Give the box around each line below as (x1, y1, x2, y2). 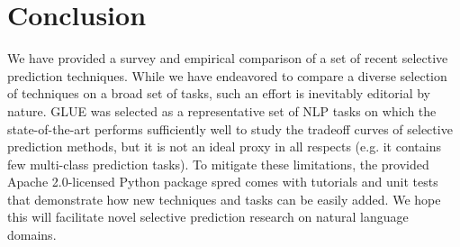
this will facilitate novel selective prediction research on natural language (7, 207, 409, 226)
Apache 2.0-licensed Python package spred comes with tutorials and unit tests (7, 172, 438, 191)
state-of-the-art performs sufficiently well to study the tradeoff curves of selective (7, 119, 453, 138)
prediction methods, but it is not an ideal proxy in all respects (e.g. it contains (7, 137, 441, 156)
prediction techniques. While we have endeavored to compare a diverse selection (7, 66, 447, 85)
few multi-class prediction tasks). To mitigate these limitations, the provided (7, 154, 429, 173)
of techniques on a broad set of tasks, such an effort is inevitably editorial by (7, 84, 430, 103)
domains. (7, 225, 57, 244)
